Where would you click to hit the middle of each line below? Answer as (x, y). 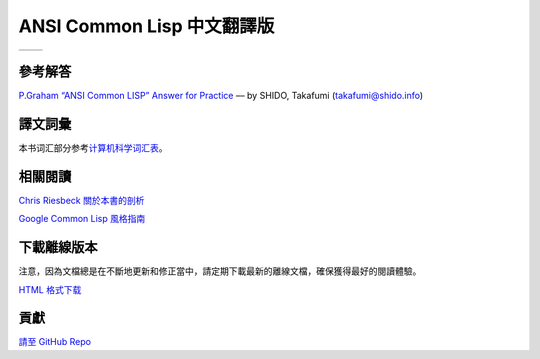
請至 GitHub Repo (55, 342)
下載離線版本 (58, 247)
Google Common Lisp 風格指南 (82, 219)
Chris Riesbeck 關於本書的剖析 (81, 200)
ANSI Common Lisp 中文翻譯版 (146, 26)
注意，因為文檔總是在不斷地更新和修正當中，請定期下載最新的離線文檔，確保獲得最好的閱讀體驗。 (220, 271)
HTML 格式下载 (50, 289)
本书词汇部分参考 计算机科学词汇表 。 (93, 147)
